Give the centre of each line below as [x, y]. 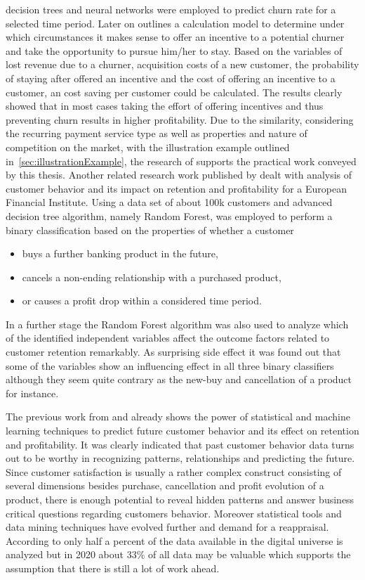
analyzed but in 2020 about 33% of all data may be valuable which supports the [178, 554]
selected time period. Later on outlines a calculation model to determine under [175, 23]
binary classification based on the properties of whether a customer [150, 230]
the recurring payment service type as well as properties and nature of [157, 133]
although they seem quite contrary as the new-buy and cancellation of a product [179, 379]
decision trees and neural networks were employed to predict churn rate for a [171, 9]
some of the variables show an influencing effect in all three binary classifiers [170, 365]
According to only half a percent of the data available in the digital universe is [174, 540]
